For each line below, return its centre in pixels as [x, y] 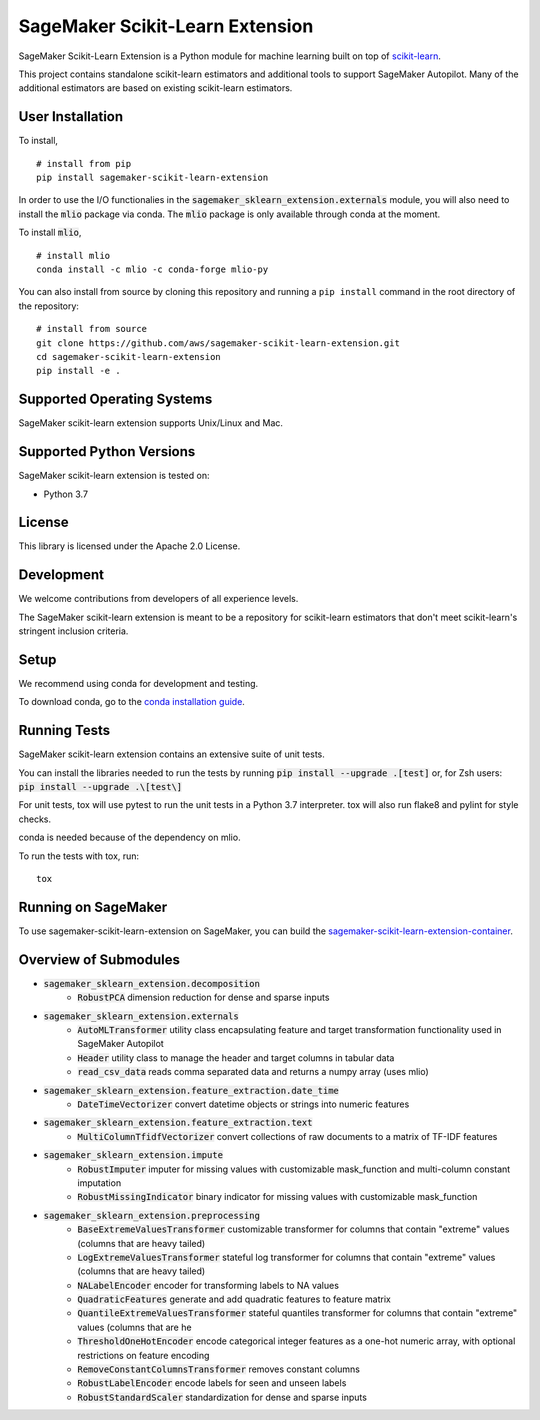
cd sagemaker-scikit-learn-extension [129, 356]
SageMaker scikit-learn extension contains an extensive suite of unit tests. [171, 754]
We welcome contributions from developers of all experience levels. [158, 599]
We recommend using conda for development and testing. [138, 684]
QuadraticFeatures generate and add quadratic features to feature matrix [234, 1299]
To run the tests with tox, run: [79, 856]
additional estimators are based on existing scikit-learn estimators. [155, 88]
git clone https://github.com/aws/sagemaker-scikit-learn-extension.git [218, 343]
